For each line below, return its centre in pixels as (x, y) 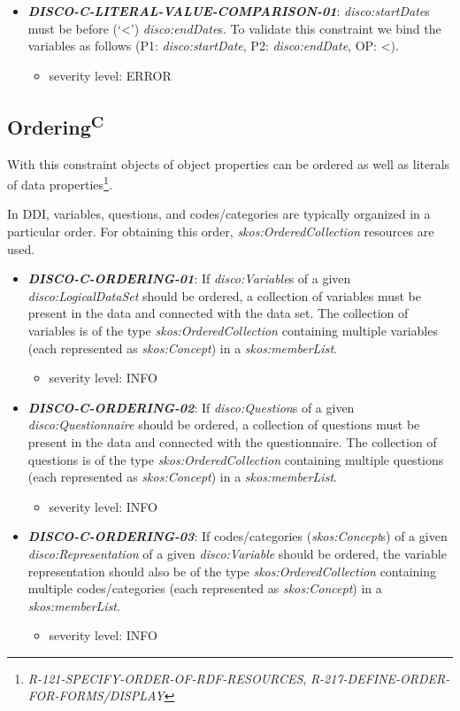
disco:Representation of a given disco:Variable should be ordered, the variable (237, 553)
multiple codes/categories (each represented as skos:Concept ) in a (205, 588)
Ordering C (56, 124)
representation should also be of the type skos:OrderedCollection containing (232, 571)
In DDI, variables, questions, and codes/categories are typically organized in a (219, 214)
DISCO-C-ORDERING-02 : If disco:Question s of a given (191, 407)
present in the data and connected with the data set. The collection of (218, 313)
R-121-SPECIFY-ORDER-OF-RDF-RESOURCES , (167, 678)
